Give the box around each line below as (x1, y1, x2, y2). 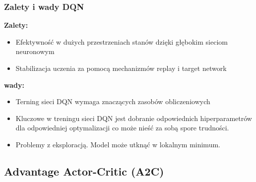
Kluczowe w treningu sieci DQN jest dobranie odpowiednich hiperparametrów (15, 113, 252, 123)
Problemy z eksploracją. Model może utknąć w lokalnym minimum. (15, 139, 220, 149)
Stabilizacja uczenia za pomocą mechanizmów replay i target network (15, 63, 227, 73)
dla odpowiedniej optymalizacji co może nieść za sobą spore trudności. (15, 122, 229, 133)
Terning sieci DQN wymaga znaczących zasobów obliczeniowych (15, 96, 210, 107)
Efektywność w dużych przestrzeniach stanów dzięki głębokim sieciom (15, 36, 228, 47)
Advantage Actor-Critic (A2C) (4, 163, 164, 179)
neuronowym (15, 46, 55, 57)
